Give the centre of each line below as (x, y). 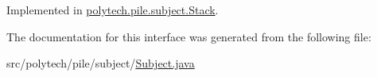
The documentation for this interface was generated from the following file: (189, 36)
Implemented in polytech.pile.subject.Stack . (113, 10)
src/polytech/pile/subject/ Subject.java (101, 63)
